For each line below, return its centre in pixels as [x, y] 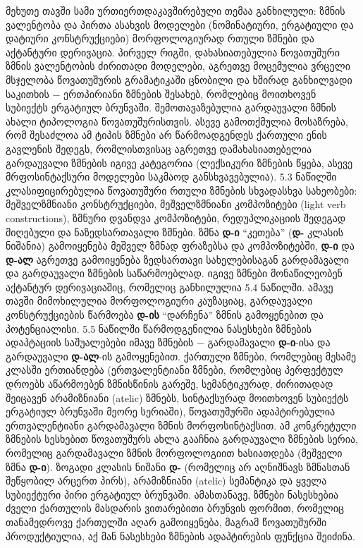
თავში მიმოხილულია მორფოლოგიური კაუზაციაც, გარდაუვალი [159, 301]
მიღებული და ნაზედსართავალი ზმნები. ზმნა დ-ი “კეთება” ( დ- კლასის [174, 232]
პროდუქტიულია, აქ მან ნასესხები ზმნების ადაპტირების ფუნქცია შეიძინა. [180, 536]
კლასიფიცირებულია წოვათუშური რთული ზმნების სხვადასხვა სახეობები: [181, 190]
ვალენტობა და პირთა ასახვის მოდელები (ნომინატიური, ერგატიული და [180, 24]
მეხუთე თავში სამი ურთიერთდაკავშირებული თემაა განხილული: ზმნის [176, 11]
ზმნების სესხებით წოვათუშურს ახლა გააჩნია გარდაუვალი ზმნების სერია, [182, 439]
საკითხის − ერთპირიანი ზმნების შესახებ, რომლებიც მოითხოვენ [161, 93]
